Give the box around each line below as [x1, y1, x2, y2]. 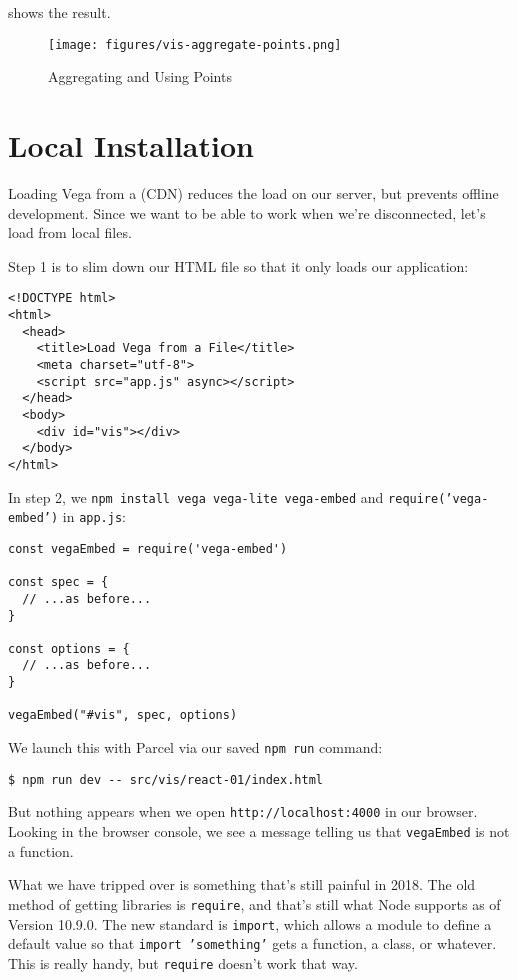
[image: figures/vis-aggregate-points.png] [48, 37, 342, 52]
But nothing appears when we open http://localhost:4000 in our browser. [8, 801, 478, 822]
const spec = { [8, 575, 109, 590]
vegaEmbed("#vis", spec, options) [8, 708, 238, 723]
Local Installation [8, 125, 254, 166]
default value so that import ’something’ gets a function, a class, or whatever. [8, 933, 497, 954]
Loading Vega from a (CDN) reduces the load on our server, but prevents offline [8, 182, 499, 203]
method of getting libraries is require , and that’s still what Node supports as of [8, 893, 501, 914]
